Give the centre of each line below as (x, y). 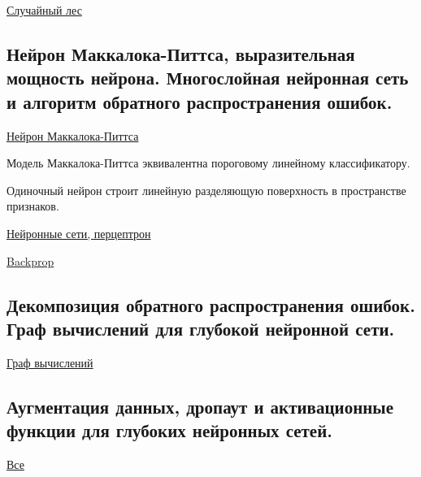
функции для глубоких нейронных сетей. (169, 430)
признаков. (33, 206)
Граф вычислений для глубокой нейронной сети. (201, 328)
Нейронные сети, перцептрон (79, 233)
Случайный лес (44, 10)
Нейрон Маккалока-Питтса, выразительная (181, 53)
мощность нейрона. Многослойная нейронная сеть (208, 78)
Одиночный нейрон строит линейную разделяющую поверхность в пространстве (206, 190)
